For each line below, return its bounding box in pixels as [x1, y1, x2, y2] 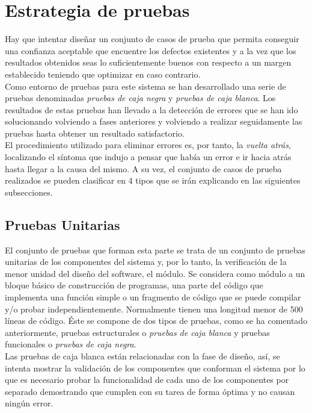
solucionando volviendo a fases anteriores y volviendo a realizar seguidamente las [5, 115, 302, 128]
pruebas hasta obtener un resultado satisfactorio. [5, 126, 185, 139]
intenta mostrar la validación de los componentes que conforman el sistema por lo [5, 361, 305, 374]
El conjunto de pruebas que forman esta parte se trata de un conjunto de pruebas [5, 243, 306, 256]
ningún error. [5, 397, 54, 409]
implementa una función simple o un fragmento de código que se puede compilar [5, 291, 301, 303]
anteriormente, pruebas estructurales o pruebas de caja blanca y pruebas [5, 326, 270, 338]
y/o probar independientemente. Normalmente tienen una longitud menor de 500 [5, 302, 303, 315]
